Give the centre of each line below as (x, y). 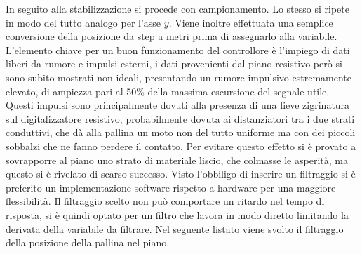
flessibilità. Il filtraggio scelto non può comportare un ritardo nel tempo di (165, 201)
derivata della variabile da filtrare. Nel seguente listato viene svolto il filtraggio (175, 228)
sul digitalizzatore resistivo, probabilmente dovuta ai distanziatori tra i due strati (180, 118)
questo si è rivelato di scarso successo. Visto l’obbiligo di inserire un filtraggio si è (181, 174)
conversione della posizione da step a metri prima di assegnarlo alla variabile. (172, 36)
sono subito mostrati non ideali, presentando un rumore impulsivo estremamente (179, 77)
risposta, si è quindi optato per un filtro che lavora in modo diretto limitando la (177, 214)
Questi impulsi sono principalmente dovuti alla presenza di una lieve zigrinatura (178, 105)
